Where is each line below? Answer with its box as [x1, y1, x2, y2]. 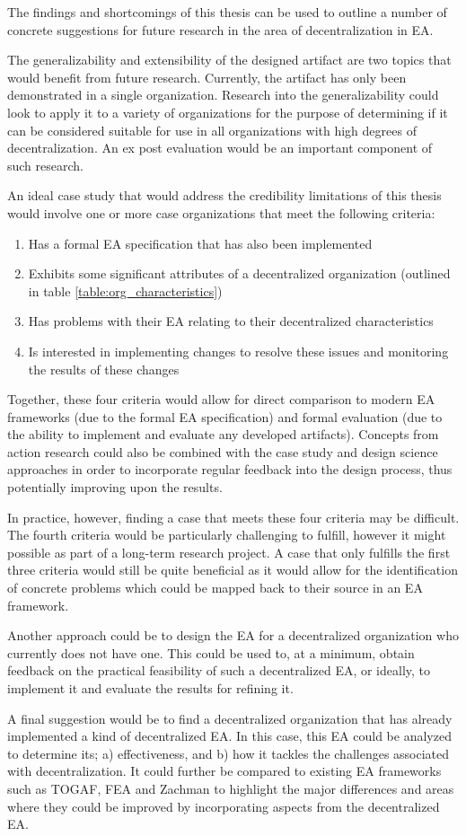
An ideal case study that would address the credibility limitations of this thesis [7, 186, 442, 205]
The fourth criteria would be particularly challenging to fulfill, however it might [7, 525, 446, 544]
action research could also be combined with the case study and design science [7, 442, 438, 461]
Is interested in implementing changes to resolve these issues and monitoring [28, 341, 449, 360]
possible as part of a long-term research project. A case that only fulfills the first [7, 542, 451, 561]
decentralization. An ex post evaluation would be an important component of [7, 138, 433, 157]
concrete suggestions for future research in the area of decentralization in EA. [7, 20, 434, 39]
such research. [7, 155, 84, 174]
